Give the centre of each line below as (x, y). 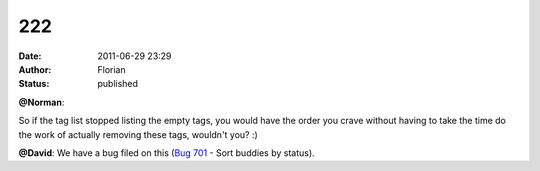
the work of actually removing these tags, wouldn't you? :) (138, 134)
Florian (111, 69)
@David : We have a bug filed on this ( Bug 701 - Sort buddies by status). (166, 152)
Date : (30, 56)
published (118, 84)
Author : (35, 69)
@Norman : (41, 102)
